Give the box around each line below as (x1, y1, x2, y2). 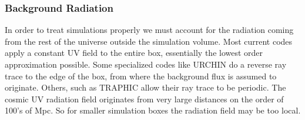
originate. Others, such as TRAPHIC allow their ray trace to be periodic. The (5, 81, 286, 94)
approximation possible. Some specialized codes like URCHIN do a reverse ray (5, 58, 287, 70)
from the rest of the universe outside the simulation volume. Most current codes (5, 35, 293, 47)
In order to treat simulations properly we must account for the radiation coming (5, 24, 294, 36)
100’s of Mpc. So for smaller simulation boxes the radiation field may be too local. (5, 104, 301, 116)
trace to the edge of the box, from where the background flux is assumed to (5, 69, 277, 82)
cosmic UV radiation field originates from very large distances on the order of (5, 92, 284, 105)
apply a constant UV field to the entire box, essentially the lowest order (5, 46, 263, 59)
